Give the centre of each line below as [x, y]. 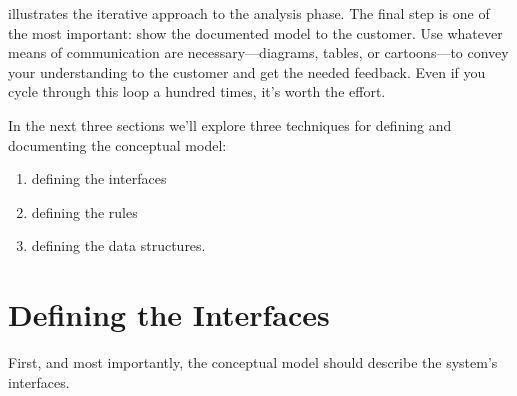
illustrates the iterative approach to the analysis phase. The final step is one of [249, 13]
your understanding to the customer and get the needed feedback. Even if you [247, 71]
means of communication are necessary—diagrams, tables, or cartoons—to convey [258, 52]
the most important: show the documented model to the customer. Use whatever [255, 32]
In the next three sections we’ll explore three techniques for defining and [230, 124]
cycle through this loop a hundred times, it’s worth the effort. [197, 91]
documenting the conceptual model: [117, 144]
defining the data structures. [118, 245]
